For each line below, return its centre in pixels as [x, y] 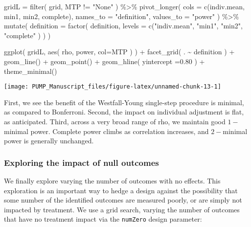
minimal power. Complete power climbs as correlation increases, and [106, 131]
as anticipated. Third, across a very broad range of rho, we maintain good [115, 121]
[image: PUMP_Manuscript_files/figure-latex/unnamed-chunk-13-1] [113, 87]
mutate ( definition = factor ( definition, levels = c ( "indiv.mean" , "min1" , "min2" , [123, 26]
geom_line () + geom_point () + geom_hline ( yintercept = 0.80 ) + [104, 61]
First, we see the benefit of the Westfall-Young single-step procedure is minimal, [124, 102]
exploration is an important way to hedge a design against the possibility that [121, 190]
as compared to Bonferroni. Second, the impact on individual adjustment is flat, [124, 112]
